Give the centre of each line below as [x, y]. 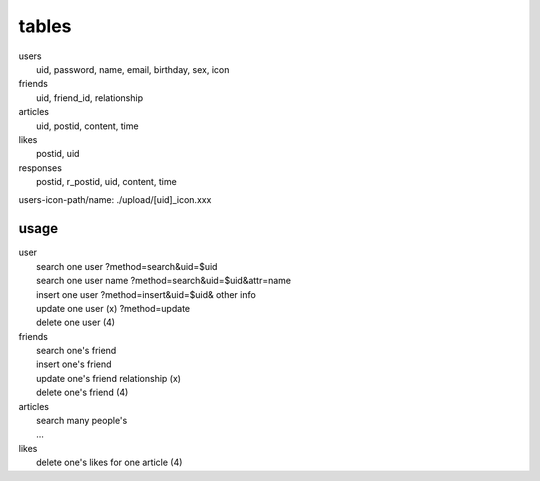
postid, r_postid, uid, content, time [106, 182]
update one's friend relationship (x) [109, 378]
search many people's [82, 421]
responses [40, 167]
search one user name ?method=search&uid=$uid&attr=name [164, 281]
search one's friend [76, 351]
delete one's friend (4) [82, 392]
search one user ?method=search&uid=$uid [127, 266]
